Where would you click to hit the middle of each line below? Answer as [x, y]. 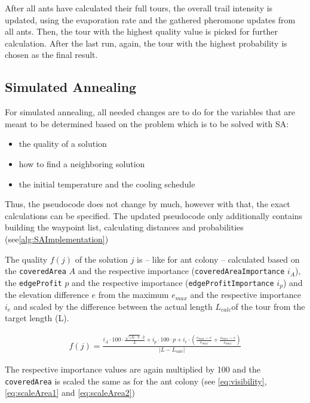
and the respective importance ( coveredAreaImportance [181, 271]
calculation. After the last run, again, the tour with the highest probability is [146, 43]
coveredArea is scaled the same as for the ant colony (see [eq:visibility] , [136, 381]
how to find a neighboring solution [82, 163]
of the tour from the [268, 306]
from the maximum [133, 295]
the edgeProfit [33, 282]
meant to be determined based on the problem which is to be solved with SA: [147, 123]
